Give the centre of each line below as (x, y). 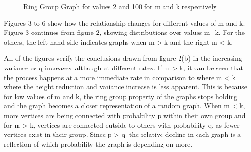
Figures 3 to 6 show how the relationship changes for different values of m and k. (125, 23)
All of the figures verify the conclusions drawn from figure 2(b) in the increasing (123, 58)
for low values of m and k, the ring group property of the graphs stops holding (121, 96)
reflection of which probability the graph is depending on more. (98, 144)
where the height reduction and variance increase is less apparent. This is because (126, 87)
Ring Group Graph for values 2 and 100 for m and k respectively (120, 6)
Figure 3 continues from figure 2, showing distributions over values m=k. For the (124, 32)
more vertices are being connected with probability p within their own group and (125, 115)
